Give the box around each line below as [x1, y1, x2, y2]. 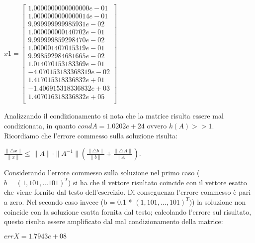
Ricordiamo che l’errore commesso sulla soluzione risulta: [4, 130, 177, 140]
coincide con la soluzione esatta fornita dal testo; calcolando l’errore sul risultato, [4, 206, 252, 217]
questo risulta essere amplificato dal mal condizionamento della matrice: [4, 216, 223, 227]
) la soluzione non [192, 196, 246, 207]
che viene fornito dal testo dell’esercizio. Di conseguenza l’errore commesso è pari [4, 187, 251, 197]
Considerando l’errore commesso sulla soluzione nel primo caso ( [4, 167, 200, 178]
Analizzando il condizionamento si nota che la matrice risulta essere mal [4, 111, 224, 121]
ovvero [147, 121, 167, 130]
